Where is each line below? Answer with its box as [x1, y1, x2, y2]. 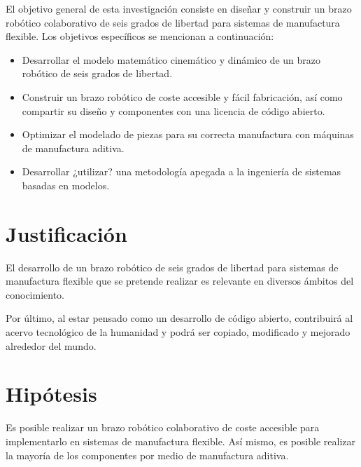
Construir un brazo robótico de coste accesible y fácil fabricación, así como [22, 89, 343, 104]
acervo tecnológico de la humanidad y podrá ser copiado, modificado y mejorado [6, 325, 351, 339]
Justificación [6, 219, 127, 248]
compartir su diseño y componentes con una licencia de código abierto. [22, 103, 325, 118]
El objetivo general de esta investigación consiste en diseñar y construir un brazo [6, 1, 352, 15]
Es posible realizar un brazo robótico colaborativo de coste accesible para [6, 420, 320, 435]
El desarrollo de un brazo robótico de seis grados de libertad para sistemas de [6, 259, 339, 274]
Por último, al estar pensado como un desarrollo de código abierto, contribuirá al [6, 311, 353, 325]
